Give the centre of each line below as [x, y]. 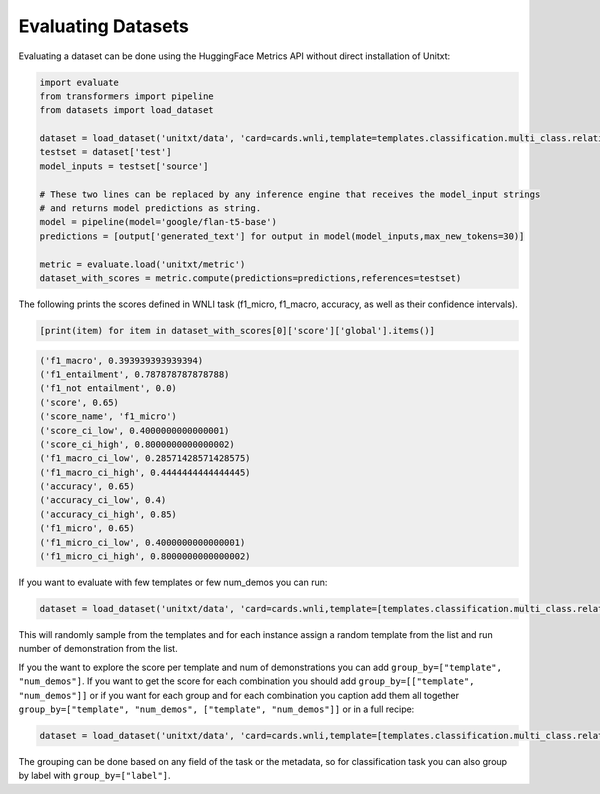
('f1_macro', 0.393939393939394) [121, 360]
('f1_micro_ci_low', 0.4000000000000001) [142, 542]
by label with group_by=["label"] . [94, 776]
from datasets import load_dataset [126, 110]
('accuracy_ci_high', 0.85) [108, 514]
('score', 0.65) [79, 402]
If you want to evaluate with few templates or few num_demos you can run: [173, 582]
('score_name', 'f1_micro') [108, 416]
